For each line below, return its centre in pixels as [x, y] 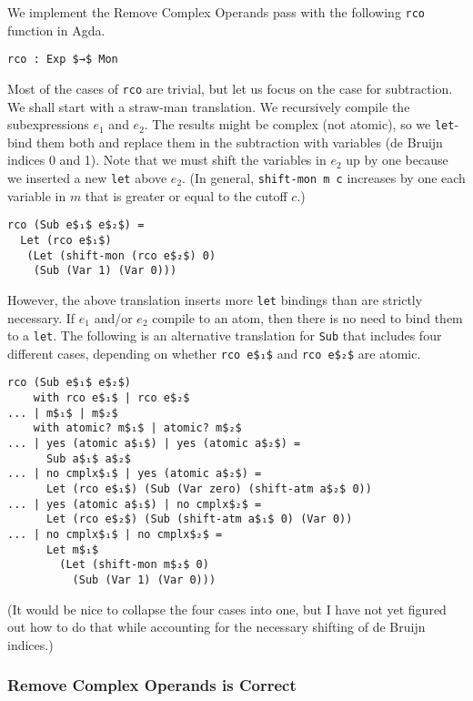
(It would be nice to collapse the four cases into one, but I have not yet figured [227, 609]
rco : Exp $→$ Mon [63, 60]
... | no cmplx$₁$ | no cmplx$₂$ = [115, 534]
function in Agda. [56, 30]
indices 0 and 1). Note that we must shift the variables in [167, 160]
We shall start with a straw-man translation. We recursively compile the [209, 106]
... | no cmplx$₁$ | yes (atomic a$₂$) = [135, 474]
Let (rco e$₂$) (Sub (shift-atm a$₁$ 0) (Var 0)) [199, 519]
